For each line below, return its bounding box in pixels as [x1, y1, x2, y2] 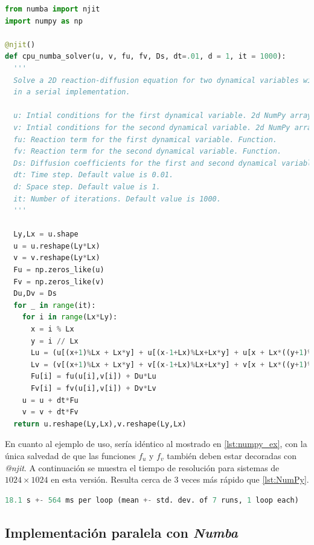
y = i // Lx [30, 336, 78, 345]
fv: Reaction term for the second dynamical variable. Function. [13, 147, 282, 156]
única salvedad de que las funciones [5, 449, 136, 462]
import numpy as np [5, 16, 83, 25]
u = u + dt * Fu [22, 396, 78, 405]
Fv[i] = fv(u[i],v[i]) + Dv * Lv [30, 384, 156, 393]
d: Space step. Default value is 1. [13, 182, 161, 191]
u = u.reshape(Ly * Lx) [13, 241, 100, 250]
